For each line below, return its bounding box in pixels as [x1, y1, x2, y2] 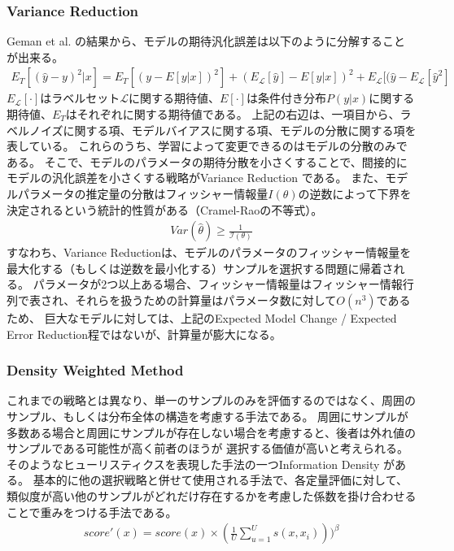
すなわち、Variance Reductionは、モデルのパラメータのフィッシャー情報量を [7, 244, 412, 261]
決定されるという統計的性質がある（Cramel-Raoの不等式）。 [7, 201, 323, 218]
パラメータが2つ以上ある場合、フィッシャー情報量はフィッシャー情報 [33, 275, 403, 293]
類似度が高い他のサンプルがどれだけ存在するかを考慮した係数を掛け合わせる [7, 487, 417, 504]
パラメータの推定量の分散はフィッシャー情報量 [17, 185, 268, 202]
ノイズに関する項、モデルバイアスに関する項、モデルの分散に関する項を [28, 121, 417, 138]
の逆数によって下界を [298, 185, 412, 202]
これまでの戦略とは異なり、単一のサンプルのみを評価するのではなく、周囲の [7, 392, 417, 409]
